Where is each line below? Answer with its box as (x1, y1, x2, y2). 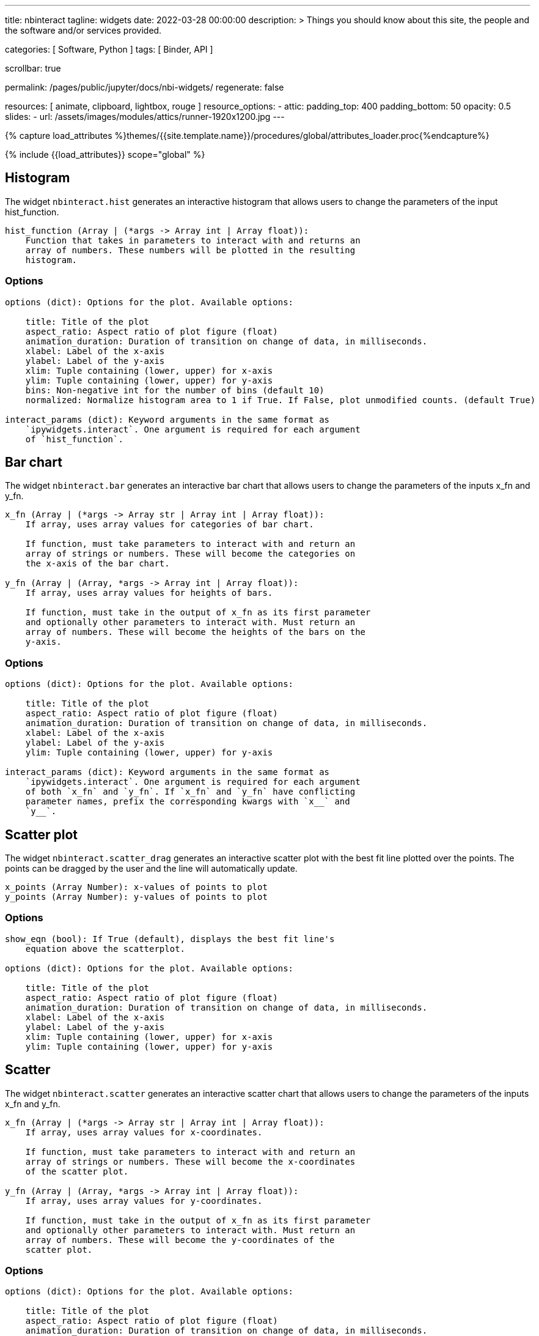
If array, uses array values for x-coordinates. (25, 1127, 263, 1137)
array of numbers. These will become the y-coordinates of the (25, 1234, 335, 1245)
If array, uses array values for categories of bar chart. (25, 519, 314, 530)
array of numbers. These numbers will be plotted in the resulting (25, 245, 356, 255)
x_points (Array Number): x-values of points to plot (5, 882, 268, 893)
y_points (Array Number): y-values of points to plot (5, 892, 268, 902)
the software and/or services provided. (5, 25, 162, 35)
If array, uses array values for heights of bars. (25, 588, 273, 598)
